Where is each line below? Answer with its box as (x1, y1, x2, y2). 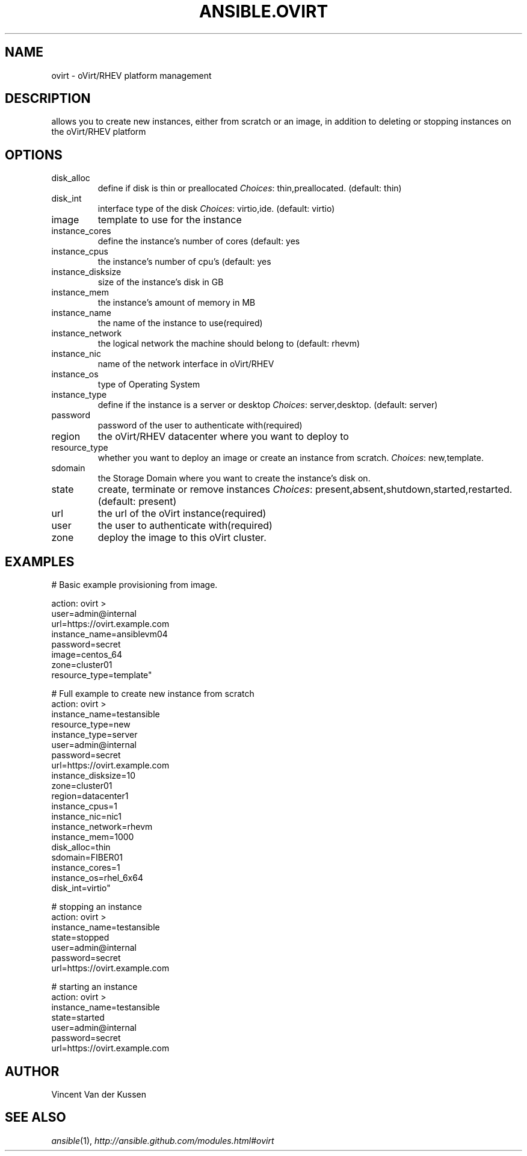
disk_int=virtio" (51, 883, 111, 894)
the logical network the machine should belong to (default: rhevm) (97, 338, 360, 349)
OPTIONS (5, 147, 63, 162)
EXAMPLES (5, 554, 75, 569)
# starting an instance (51, 981, 138, 992)
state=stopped (51, 932, 109, 943)
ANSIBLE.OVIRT (199, 1, 328, 22)
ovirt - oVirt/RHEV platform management (51, 70, 212, 81)
